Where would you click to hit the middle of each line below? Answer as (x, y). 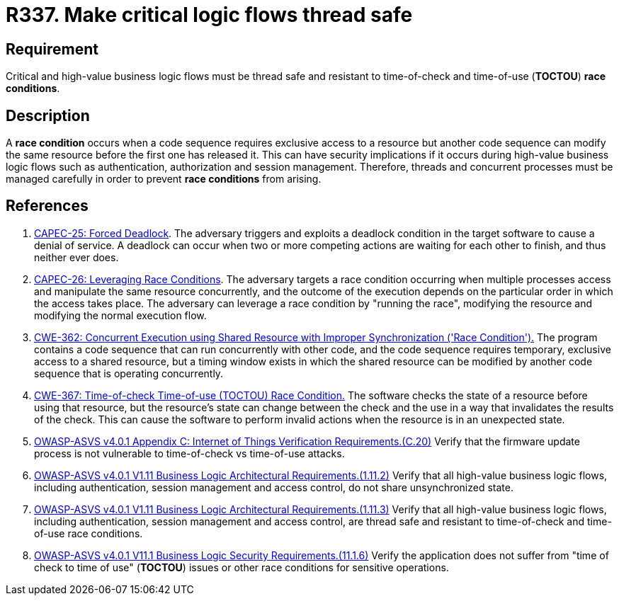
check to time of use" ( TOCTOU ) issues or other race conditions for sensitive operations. (242, 567)
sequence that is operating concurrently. (129, 373)
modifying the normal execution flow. (120, 315)
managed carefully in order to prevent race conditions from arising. (164, 179)
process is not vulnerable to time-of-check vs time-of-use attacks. (189, 453)
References (47, 206)
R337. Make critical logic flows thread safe (209, 15)
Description (48, 115)
